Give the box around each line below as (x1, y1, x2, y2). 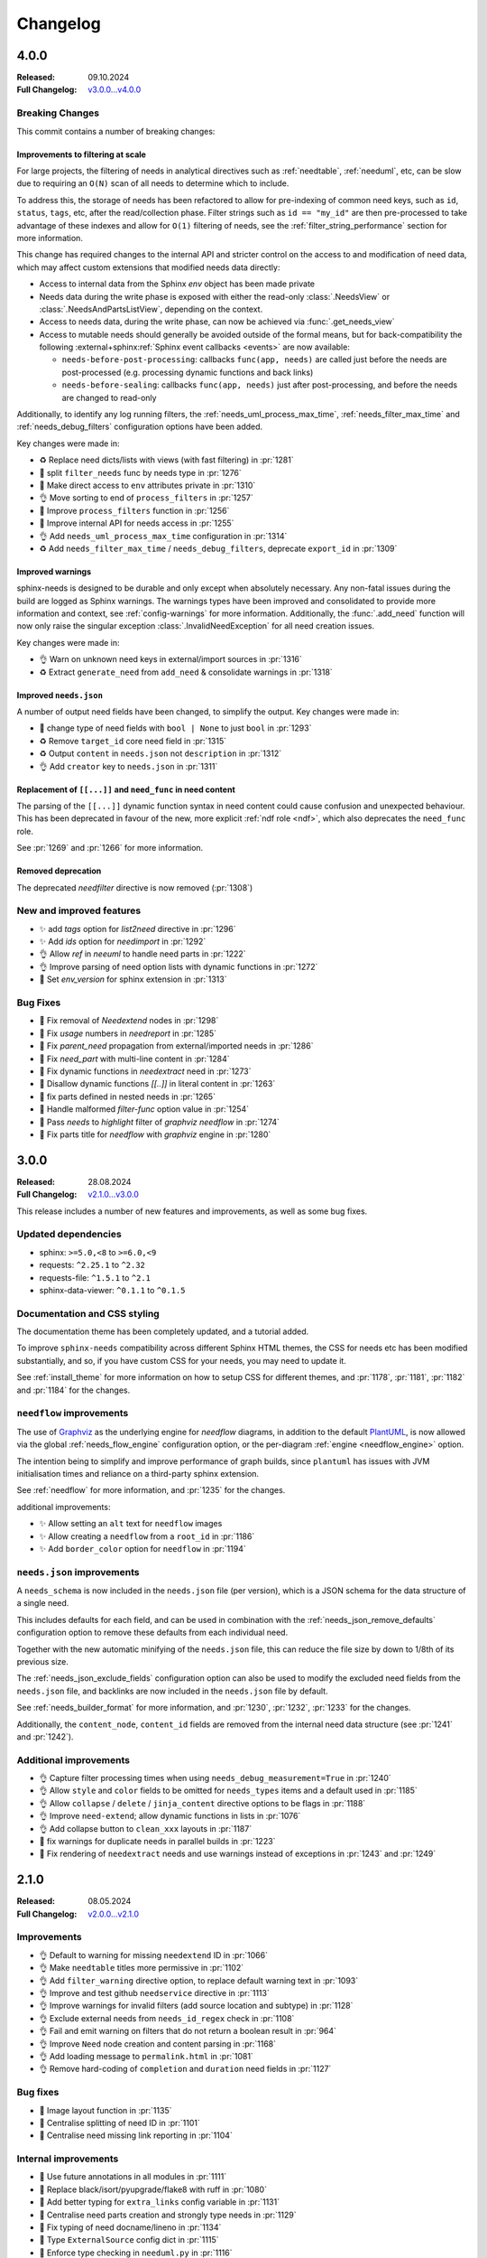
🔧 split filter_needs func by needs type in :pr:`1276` (39, 467, 243, 478)
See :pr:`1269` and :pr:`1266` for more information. (16, 843, 204, 854)
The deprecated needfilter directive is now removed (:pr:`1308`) (16, 882, 253, 893)
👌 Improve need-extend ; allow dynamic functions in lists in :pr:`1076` (39, 1811, 301, 1822)
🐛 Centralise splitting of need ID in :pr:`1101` (39, 2117, 200, 2128)
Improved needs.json (16, 689, 104, 700)
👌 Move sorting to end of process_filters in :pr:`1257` (39, 492, 254, 503)
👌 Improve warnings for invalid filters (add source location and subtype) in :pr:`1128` (39, 2001, 354, 2011)
